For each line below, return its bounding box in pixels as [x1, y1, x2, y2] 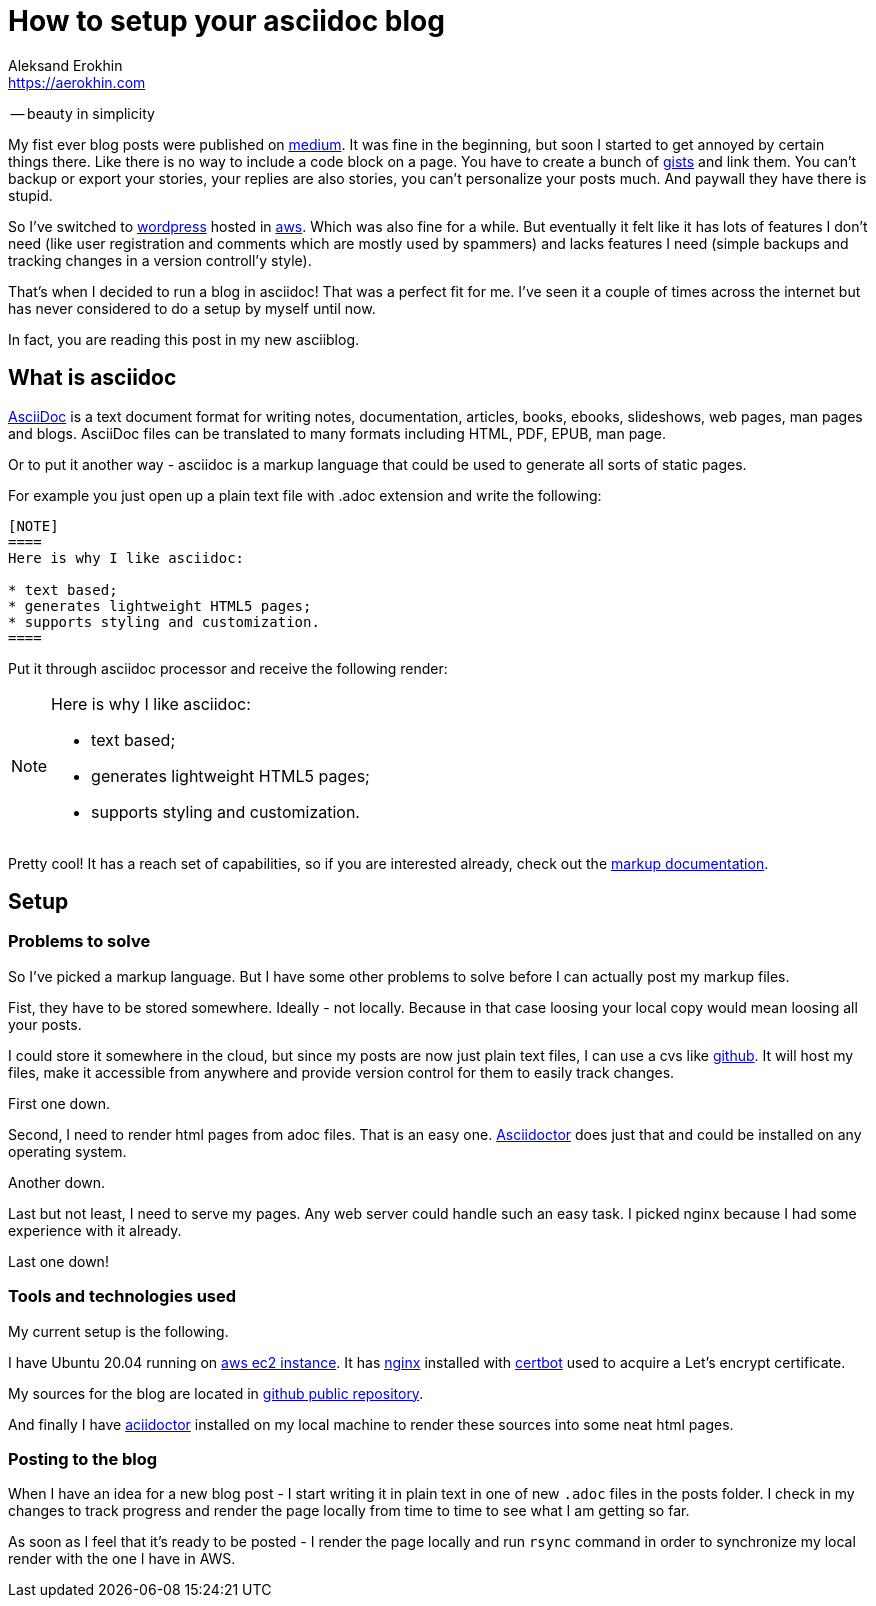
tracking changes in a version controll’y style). [8, 251, 312, 269]
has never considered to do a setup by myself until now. [8, 299, 376, 317]
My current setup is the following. [8, 1322, 229, 1340]
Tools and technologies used [8, 1286, 237, 1307]
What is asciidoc [8, 365, 177, 391]
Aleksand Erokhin [8, 56, 123, 74]
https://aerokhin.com [8, 73, 146, 91]
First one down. [8, 1094, 111, 1112]
